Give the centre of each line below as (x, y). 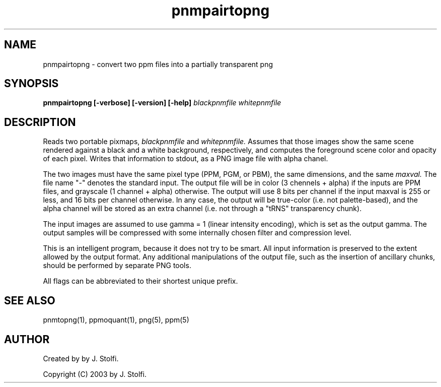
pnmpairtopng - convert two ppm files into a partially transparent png (158, 64)
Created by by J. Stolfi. (81, 358)
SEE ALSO (30, 300)
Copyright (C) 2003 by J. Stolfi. (95, 374)
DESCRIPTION (40, 122)
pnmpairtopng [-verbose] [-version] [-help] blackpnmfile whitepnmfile (162, 103)
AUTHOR (27, 339)
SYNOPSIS (31, 84)
